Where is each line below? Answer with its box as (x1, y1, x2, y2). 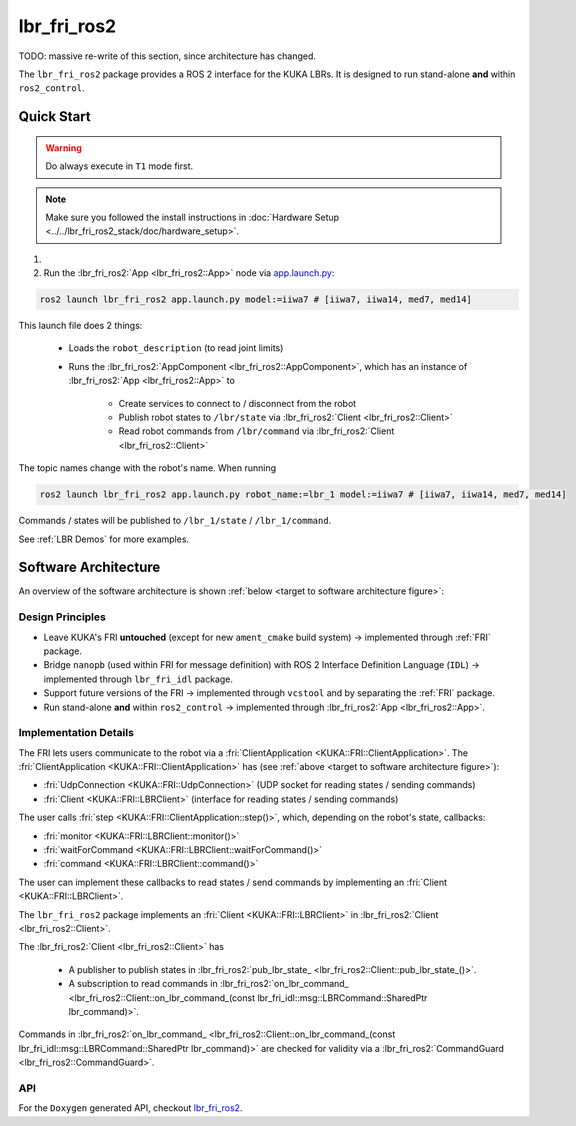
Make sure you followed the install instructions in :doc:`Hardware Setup (45, 211, 340, 223)
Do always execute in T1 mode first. (45, 160, 194, 172)
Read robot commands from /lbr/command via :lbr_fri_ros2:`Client (118, 425, 395, 437)
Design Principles (18, 610, 107, 624)
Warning (45, 141, 82, 154)
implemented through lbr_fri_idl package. (43, 673, 234, 685)
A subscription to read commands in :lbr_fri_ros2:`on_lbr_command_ (68, 978, 349, 990)
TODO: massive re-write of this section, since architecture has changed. (18, 50, 317, 62)
